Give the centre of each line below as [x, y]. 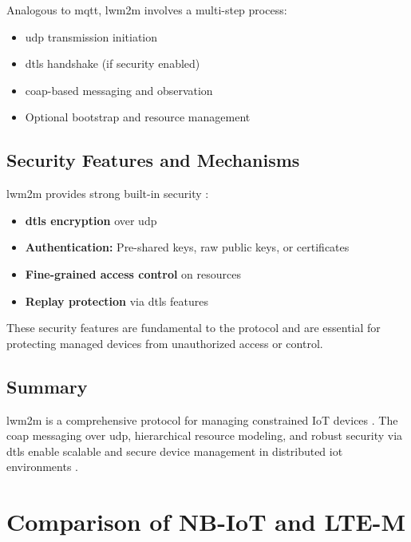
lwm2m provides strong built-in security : [108, 194]
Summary [47, 386]
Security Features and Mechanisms [153, 160]
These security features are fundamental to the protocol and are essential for [194, 328]
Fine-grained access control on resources [133, 273]
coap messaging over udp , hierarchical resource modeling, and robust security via [205, 435]
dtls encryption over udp [91, 220]
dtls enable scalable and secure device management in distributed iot [175, 451]
